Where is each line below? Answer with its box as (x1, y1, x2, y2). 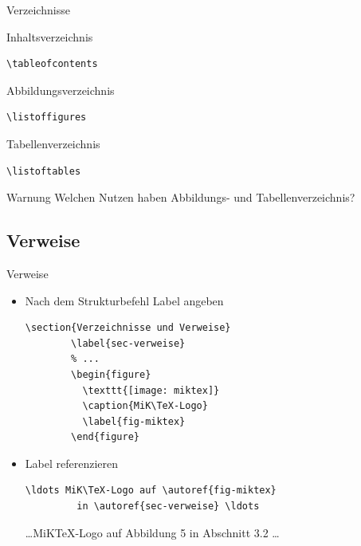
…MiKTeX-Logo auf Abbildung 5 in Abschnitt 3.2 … (25, 524, 280, 540)
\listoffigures (6, 112, 87, 124)
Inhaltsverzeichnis (6, 28, 93, 45)
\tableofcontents (6, 58, 98, 70)
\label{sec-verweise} (71, 337, 186, 349)
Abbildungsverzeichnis (6, 81, 115, 98)
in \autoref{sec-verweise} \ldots (77, 501, 260, 513)
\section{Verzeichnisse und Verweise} (25, 322, 231, 334)
